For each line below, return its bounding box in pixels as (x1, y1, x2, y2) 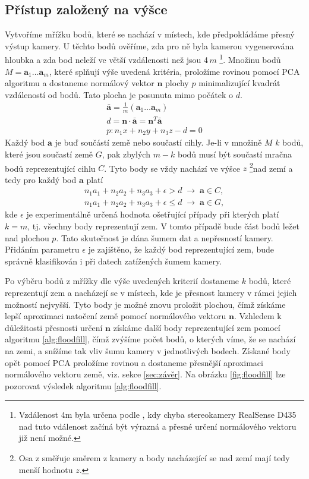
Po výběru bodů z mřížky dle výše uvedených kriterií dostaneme (5, 275, 239, 287)
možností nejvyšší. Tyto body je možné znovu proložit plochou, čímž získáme (5, 298, 286, 310)
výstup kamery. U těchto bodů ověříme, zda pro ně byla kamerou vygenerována (5, 39, 294, 52)
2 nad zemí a (249, 160, 293, 174)
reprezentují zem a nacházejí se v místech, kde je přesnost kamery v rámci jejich (5, 286, 297, 298)
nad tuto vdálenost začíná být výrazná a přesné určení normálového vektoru (18, 420, 297, 432)
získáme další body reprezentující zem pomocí (113, 321, 280, 333)
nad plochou (5, 231, 49, 244)
